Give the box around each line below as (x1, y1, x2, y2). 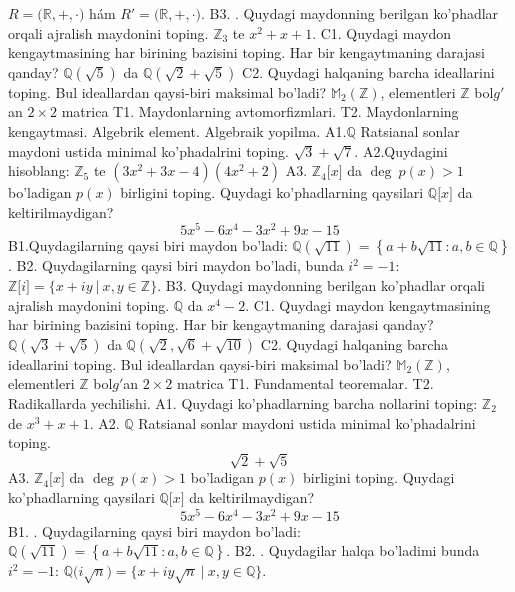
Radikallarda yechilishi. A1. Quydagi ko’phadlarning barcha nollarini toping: (8, 392, 478, 413)
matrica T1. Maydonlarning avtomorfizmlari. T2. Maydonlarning (61, 101, 459, 122)
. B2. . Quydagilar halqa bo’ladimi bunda (226, 540, 480, 561)
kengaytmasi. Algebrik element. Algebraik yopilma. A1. (8, 120, 347, 141)
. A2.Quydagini (354, 140, 448, 161)
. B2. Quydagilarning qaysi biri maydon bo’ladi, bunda (8, 255, 344, 276)
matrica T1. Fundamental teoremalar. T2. (177, 373, 434, 394)
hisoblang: (8, 160, 70, 181)
